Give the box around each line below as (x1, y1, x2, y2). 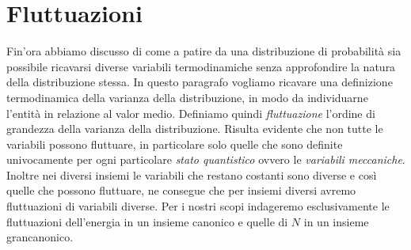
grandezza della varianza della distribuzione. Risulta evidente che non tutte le (6, 120, 383, 137)
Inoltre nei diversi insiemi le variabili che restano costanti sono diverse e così (6, 166, 377, 183)
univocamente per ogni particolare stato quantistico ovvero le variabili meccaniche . (6, 151, 405, 168)
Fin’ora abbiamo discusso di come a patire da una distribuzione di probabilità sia (6, 43, 401, 59)
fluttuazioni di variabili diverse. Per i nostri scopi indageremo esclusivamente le (6, 198, 390, 214)
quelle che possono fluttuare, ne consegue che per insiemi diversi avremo (6, 182, 356, 199)
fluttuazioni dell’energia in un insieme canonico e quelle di (6, 213, 288, 229)
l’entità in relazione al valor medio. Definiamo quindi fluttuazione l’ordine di (6, 104, 375, 121)
